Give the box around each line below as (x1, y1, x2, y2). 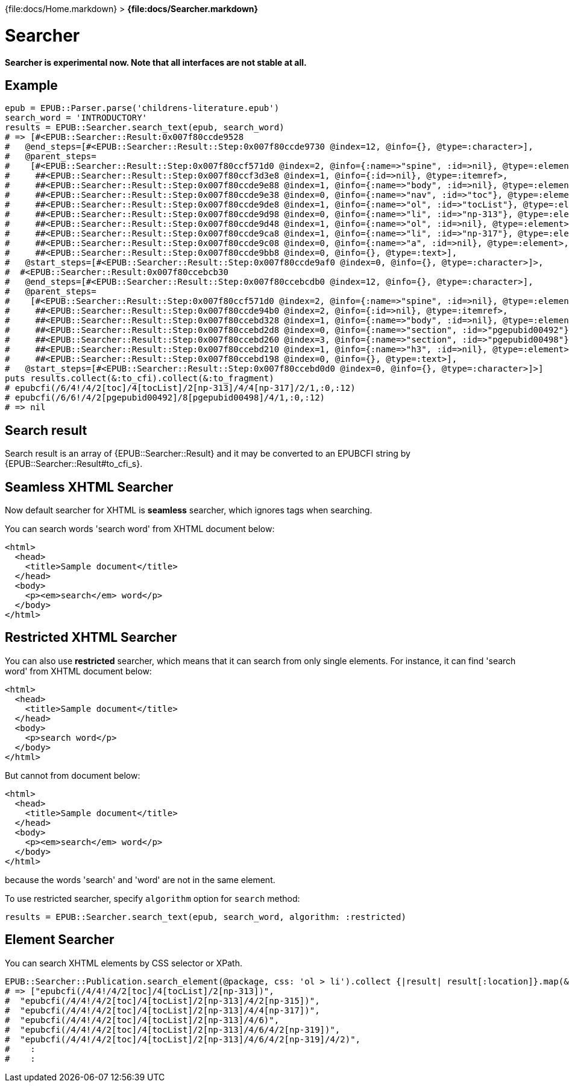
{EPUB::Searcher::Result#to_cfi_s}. (5, 458, 143, 469)
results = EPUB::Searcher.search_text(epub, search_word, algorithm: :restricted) (5, 911, 406, 922)
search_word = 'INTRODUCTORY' (5, 113, 148, 123)
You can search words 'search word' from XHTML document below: (5, 524, 275, 534)
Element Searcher (5, 932, 115, 948)
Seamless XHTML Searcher (5, 479, 174, 495)
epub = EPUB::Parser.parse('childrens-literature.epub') (5, 103, 280, 113)
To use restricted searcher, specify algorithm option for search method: (5, 893, 300, 904)
